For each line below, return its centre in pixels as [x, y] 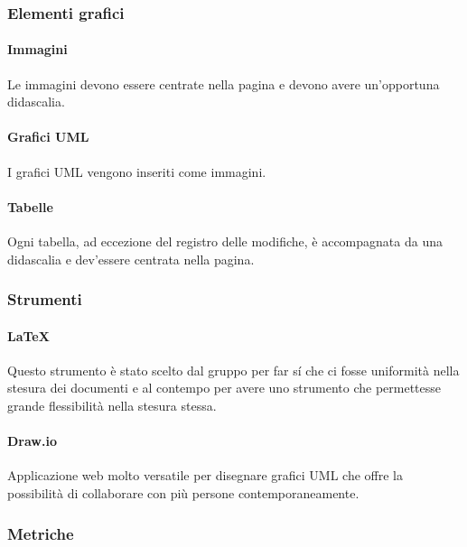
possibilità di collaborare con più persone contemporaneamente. [183, 493]
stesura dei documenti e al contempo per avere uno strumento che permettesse [224, 388]
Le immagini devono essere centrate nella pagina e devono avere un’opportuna [224, 83]
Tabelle [30, 206]
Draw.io [32, 441]
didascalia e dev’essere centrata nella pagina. [131, 259]
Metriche [41, 533]
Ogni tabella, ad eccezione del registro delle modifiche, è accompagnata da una [225, 241]
